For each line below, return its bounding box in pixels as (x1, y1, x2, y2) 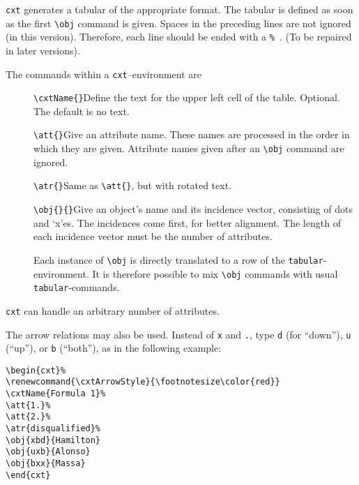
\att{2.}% (6, 412, 51, 422)
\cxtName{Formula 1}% (6, 389, 106, 399)
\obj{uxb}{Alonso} (6, 447, 91, 457)
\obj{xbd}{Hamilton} (6, 435, 101, 445)
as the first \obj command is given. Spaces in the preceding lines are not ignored (6, 15, 351, 30)
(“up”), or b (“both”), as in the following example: (6, 341, 222, 355)
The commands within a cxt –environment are (6, 66, 202, 81)
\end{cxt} (6, 470, 51, 480)
